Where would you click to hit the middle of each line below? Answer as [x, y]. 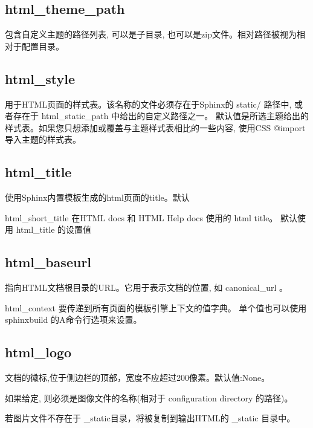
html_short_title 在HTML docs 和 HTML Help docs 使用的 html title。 [141, 217]
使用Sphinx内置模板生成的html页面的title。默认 [97, 197]
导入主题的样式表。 [43, 139]
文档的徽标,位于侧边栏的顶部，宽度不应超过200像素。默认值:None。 [137, 378]
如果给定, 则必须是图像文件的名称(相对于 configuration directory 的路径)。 [149, 397]
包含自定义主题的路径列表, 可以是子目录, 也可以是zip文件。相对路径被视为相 [155, 34]
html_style [40, 78]
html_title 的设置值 [54, 229]
